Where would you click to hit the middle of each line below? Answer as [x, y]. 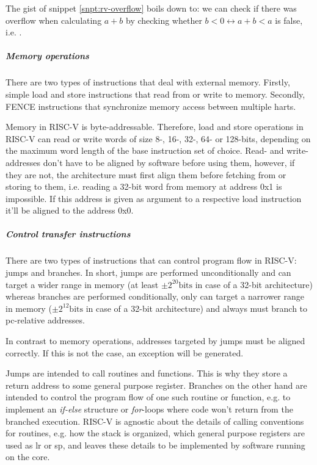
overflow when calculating [54, 20]
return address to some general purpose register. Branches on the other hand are [156, 385]
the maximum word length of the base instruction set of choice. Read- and [145, 150]
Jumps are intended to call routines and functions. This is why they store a [147, 373]
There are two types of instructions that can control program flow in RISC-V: [151, 260]
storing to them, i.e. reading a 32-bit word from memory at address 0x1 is [144, 186]
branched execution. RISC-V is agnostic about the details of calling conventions [155, 421]
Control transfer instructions [68, 234]
